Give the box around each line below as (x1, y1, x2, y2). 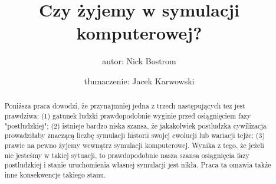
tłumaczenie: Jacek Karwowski (84, 74, 195, 87)
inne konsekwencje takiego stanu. (4, 169, 106, 179)
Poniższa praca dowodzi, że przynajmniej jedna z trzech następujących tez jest (4, 101, 245, 111)
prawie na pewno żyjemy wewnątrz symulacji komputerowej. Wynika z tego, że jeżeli (4, 140, 264, 150)
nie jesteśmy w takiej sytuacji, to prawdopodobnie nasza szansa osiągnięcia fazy (4, 150, 249, 160)
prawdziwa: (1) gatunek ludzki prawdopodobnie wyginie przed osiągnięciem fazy (4, 110, 251, 120)
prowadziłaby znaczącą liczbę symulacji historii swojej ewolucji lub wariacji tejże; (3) (4, 130, 265, 140)
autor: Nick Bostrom (102, 55, 176, 67)
